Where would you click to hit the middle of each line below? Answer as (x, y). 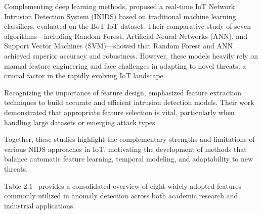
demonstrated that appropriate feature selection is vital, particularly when (119, 112)
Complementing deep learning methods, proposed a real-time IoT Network (120, 6)
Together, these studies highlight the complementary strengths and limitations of (129, 139)
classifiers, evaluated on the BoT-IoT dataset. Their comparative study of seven (127, 26)
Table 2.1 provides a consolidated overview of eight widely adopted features (123, 185)
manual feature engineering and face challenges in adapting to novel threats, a (125, 65)
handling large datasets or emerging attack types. (81, 122)
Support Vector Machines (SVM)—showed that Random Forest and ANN (118, 46)
